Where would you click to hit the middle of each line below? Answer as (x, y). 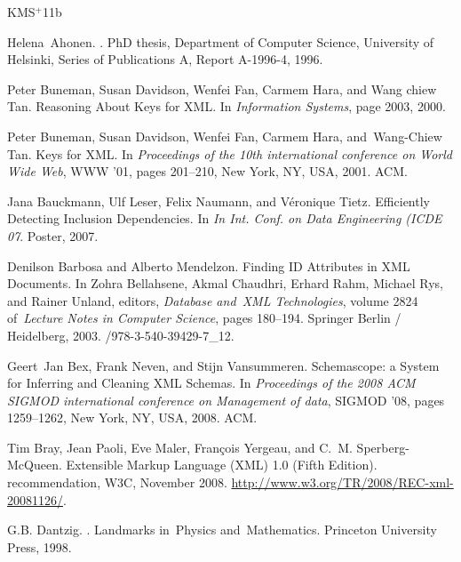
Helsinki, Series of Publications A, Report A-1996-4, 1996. (165, 59)
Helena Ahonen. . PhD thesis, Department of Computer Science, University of (221, 41)
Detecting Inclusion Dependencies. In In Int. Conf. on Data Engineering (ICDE (225, 218)
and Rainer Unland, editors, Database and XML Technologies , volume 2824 (213, 300)
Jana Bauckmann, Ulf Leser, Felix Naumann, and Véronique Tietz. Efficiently (219, 201)
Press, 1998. (40, 546)
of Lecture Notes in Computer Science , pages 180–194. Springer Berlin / (204, 318)
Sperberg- (383, 447)
